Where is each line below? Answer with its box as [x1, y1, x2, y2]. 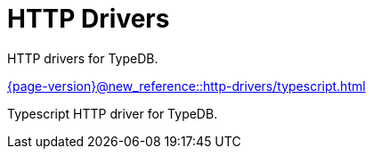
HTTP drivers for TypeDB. [7, 50, 158, 66]
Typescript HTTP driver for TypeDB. [7, 105, 218, 121]
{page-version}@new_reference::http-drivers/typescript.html [7, 78, 366, 94]
